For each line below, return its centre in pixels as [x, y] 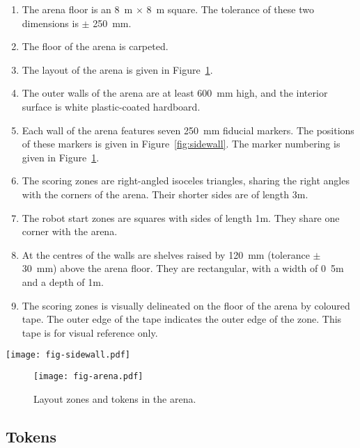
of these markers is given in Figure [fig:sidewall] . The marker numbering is [181, 144]
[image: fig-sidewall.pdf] [68, 355]
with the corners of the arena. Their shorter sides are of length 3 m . [165, 194]
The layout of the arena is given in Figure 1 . [117, 69]
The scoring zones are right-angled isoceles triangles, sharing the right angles [186, 181]
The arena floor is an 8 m [77, 9]
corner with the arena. [70, 231]
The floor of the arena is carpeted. [95, 46]
